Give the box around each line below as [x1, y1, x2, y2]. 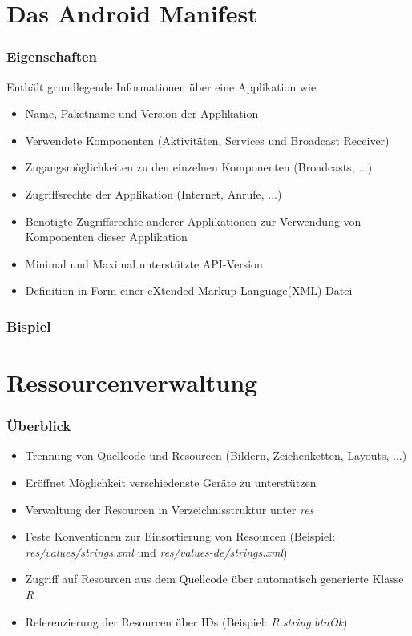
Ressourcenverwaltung [6, 365, 258, 398]
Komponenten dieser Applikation [25, 228, 188, 245]
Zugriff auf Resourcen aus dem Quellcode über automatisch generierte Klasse [25, 570, 404, 587]
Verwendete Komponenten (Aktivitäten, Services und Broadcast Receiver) [25, 131, 390, 148]
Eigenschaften [6, 46, 98, 66]
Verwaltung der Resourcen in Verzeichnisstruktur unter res [25, 501, 314, 517]
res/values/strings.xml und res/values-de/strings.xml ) [25, 543, 288, 560]
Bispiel [6, 316, 51, 336]
